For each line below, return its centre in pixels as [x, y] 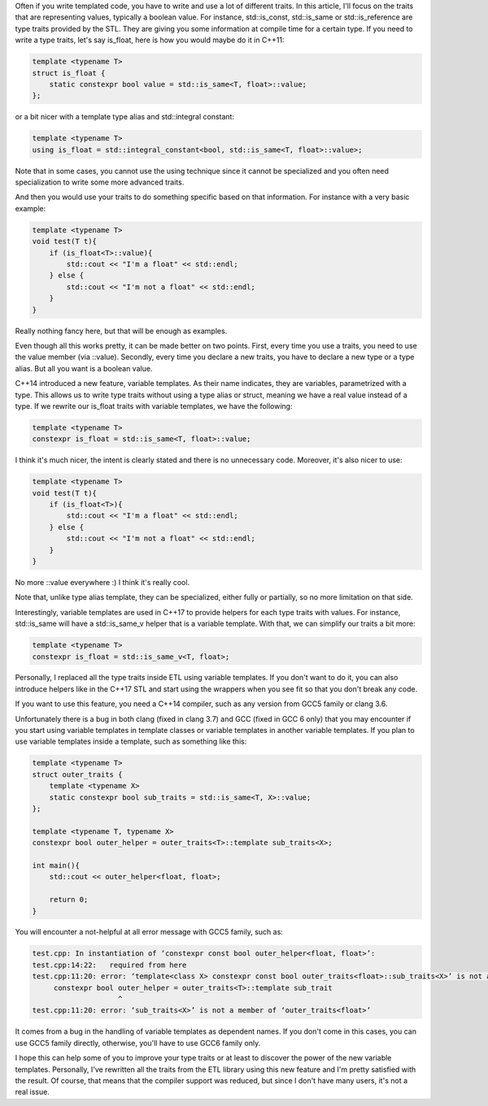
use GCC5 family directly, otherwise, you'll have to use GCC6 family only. [138, 1043]
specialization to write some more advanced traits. [100, 182]
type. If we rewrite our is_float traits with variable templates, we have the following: [154, 406]
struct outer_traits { [77, 774]
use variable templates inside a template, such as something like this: [131, 742]
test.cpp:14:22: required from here [109, 965]
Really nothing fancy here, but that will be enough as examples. [121, 331]
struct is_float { [69, 73]
